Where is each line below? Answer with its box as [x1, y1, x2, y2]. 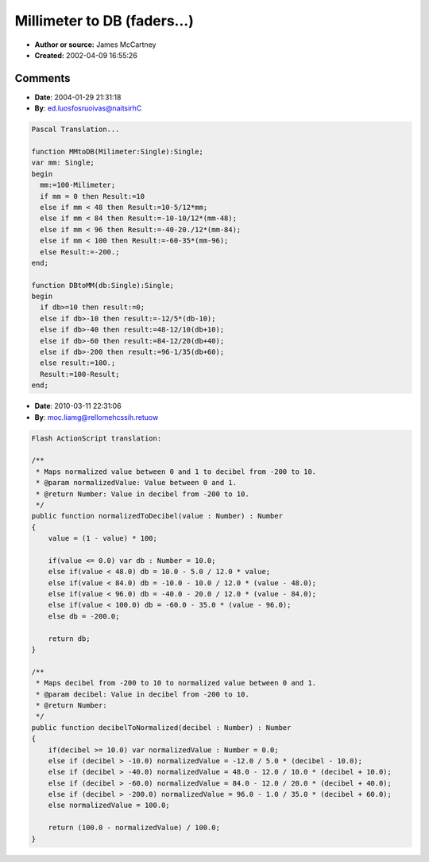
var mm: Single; [31, 158, 95, 167]
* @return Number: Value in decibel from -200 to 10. [36, 489, 249, 499]
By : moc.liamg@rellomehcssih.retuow [34, 412, 159, 421]
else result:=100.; [40, 359, 116, 367]
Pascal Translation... [31, 125, 120, 134]
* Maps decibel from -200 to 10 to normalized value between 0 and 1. [36, 678, 317, 688]
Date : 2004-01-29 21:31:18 [34, 92, 122, 102]
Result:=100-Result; [40, 370, 120, 379]
